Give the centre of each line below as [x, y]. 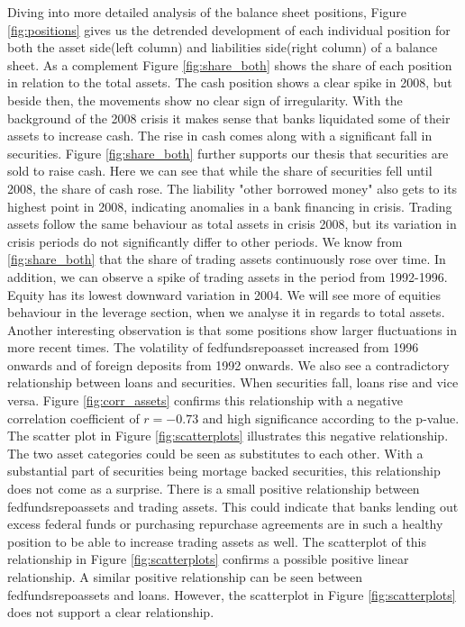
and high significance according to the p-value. [331, 418]
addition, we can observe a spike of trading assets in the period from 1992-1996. [228, 276]
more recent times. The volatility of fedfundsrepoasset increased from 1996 [213, 347]
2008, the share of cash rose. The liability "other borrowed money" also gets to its [232, 188]
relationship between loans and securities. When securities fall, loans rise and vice [233, 382]
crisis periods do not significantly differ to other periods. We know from [205, 241]
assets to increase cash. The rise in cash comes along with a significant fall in [220, 136]
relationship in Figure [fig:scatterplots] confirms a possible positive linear [208, 559]
